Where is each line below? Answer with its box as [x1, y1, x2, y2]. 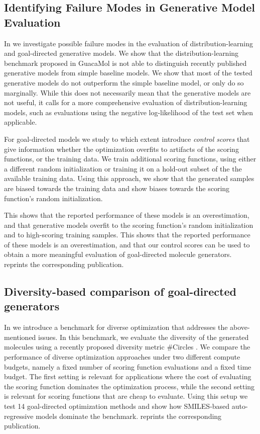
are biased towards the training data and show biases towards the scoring [4, 183, 230, 193]
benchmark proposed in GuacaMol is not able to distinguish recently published [4, 57, 247, 68]
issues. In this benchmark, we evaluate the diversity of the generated [38, 331, 249, 342]
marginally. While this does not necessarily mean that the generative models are [4, 87, 251, 98]
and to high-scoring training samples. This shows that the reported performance [4, 229, 250, 240]
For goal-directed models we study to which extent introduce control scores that [4, 133, 250, 144]
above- [230, 322, 250, 332]
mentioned [4, 331, 36, 342]
